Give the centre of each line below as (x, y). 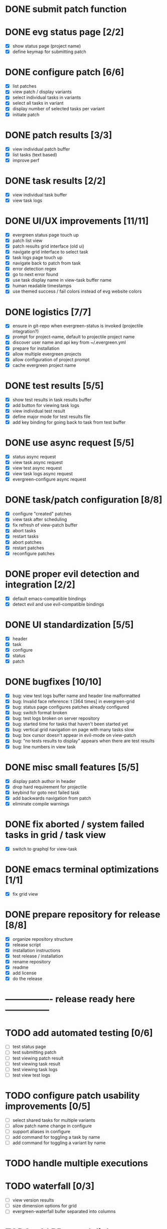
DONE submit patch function (66, 9)
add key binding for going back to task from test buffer (69, 422)
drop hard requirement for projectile (49, 787)
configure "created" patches (42, 514)
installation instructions (36, 950)
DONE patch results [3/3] (59, 135)
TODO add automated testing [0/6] (79, 1033)
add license (24, 973)
